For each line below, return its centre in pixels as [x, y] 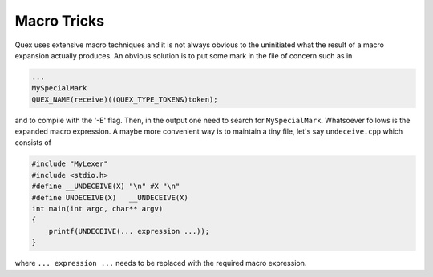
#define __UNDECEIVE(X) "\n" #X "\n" [106, 187]
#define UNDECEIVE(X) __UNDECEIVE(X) [110, 197]
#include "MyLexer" [70, 164]
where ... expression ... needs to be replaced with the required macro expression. [161, 263]
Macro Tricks [59, 21]
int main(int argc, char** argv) [97, 209]
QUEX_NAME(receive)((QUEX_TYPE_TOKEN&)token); [125, 99]
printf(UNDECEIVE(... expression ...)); [129, 231]
